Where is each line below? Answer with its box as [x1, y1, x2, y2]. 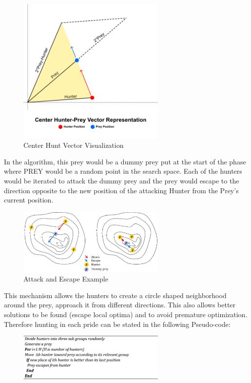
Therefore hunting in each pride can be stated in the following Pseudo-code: [4, 319, 231, 329]
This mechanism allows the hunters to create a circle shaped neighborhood [4, 290, 227, 300]
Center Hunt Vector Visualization [23, 140, 124, 150]
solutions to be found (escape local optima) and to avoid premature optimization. [4, 309, 248, 319]
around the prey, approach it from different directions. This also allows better [4, 300, 236, 310]
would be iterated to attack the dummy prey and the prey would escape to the [4, 175, 239, 185]
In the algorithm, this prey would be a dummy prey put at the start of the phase [4, 156, 246, 166]
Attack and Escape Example [23, 274, 108, 284]
